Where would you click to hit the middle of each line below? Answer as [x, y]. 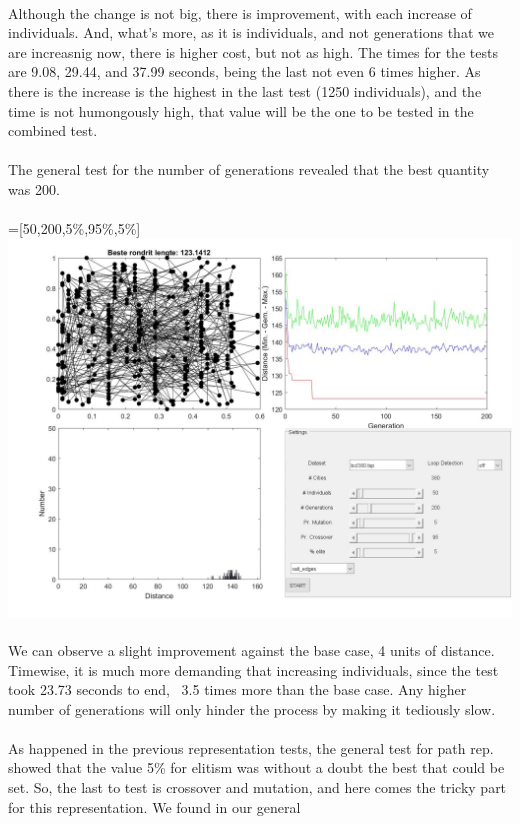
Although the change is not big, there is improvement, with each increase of [240, 12]
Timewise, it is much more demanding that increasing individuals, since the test [253, 669]
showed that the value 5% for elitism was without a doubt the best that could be [256, 767]
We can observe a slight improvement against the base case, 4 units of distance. [251, 649]
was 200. [34, 188]
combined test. [53, 130]
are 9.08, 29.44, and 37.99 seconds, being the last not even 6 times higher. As [244, 71]
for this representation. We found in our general [154, 806]
